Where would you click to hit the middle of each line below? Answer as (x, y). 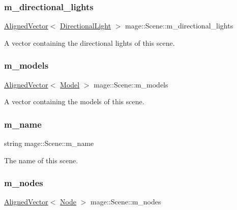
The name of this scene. (41, 160)
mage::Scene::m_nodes (126, 202)
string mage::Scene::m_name (49, 143)
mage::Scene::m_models (131, 84)
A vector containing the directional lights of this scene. (90, 42)
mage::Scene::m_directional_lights (179, 26)
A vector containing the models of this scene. (74, 101)
